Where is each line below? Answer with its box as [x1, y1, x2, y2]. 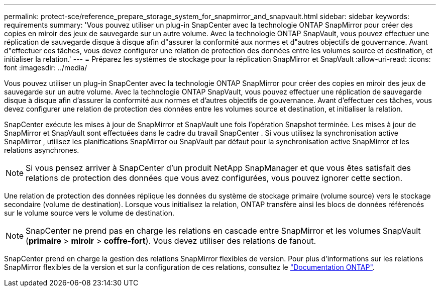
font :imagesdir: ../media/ [4, 63, 87, 72]
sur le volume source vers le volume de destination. [4, 209, 175, 217]
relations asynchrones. [4, 146, 79, 154]
